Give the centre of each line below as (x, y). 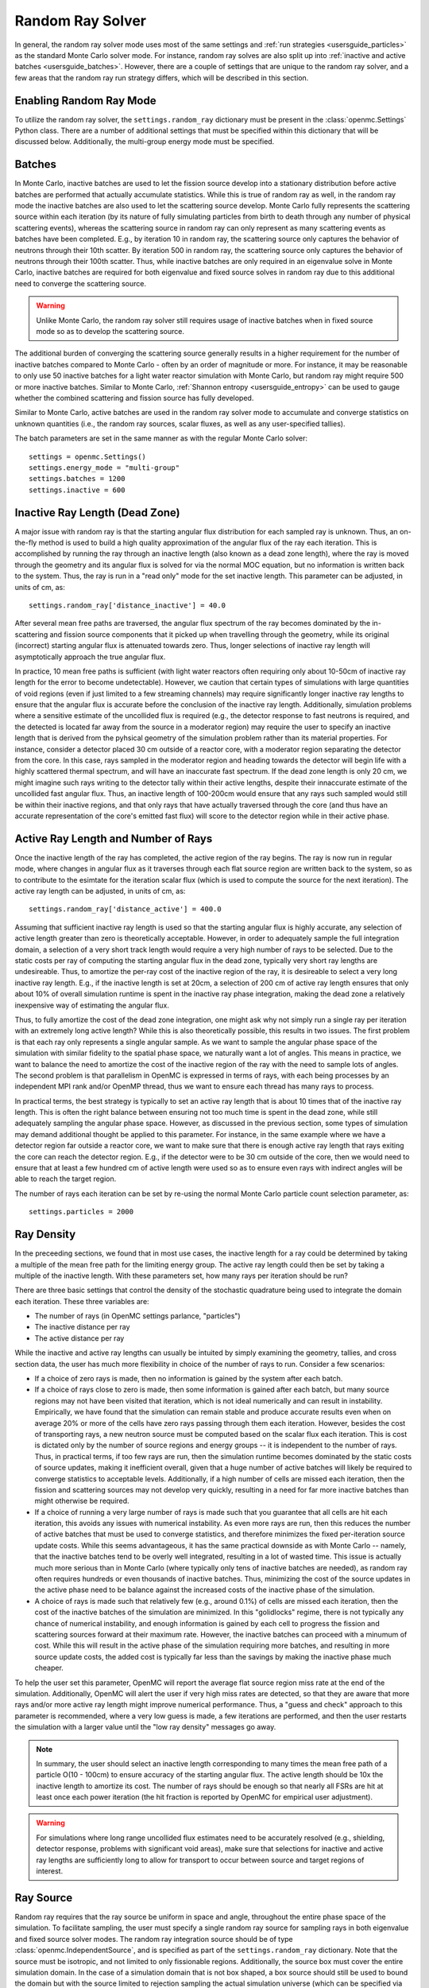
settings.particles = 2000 (81, 1212)
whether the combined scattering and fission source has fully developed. (134, 398)
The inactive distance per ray (82, 1327)
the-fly (26, 542)
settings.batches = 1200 (77, 479)
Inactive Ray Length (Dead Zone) (97, 513)
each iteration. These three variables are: (82, 1301)
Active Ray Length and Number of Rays (114, 839)
